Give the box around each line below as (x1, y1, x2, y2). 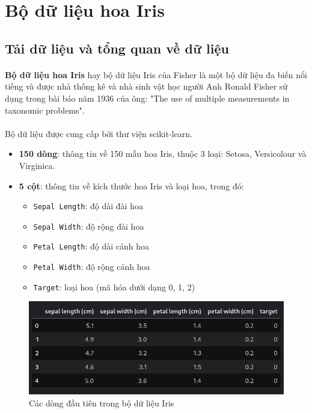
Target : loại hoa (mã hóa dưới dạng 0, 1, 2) (33, 280, 195, 293)
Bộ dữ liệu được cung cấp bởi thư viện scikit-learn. (5, 127, 192, 139)
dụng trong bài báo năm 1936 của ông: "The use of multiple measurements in (5, 91, 290, 104)
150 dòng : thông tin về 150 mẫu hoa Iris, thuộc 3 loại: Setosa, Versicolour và (19, 147, 307, 160)
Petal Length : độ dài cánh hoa (33, 240, 150, 252)
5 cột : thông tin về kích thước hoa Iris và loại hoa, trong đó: (19, 179, 244, 192)
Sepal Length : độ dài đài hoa (33, 200, 143, 212)
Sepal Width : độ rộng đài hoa (33, 219, 144, 232)
